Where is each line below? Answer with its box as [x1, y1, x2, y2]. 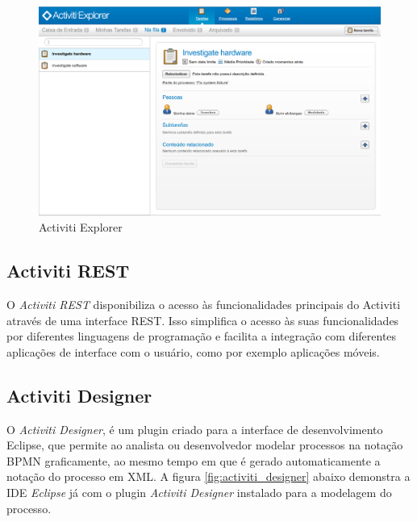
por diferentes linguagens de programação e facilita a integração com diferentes [6, 328, 397, 345]
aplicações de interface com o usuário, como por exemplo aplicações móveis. [6, 343, 380, 360]
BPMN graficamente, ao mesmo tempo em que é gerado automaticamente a [6, 452, 381, 469]
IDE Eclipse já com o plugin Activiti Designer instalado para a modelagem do [6, 483, 392, 500]
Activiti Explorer [39, 219, 123, 236]
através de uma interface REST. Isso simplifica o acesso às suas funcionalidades [6, 311, 399, 328]
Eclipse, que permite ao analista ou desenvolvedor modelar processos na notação [6, 436, 403, 453]
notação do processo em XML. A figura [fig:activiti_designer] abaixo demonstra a [6, 468, 411, 485]
